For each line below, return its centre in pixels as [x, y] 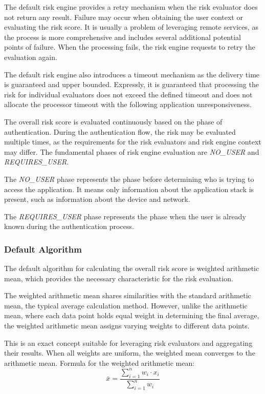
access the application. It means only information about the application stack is [129, 189]
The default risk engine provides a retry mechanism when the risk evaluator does [131, 7]
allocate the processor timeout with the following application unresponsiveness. [128, 104]
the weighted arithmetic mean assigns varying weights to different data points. [127, 326]
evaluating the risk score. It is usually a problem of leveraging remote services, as [131, 27]
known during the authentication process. [69, 226]
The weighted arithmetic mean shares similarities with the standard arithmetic [128, 295]
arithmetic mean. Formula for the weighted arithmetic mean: [100, 362]
